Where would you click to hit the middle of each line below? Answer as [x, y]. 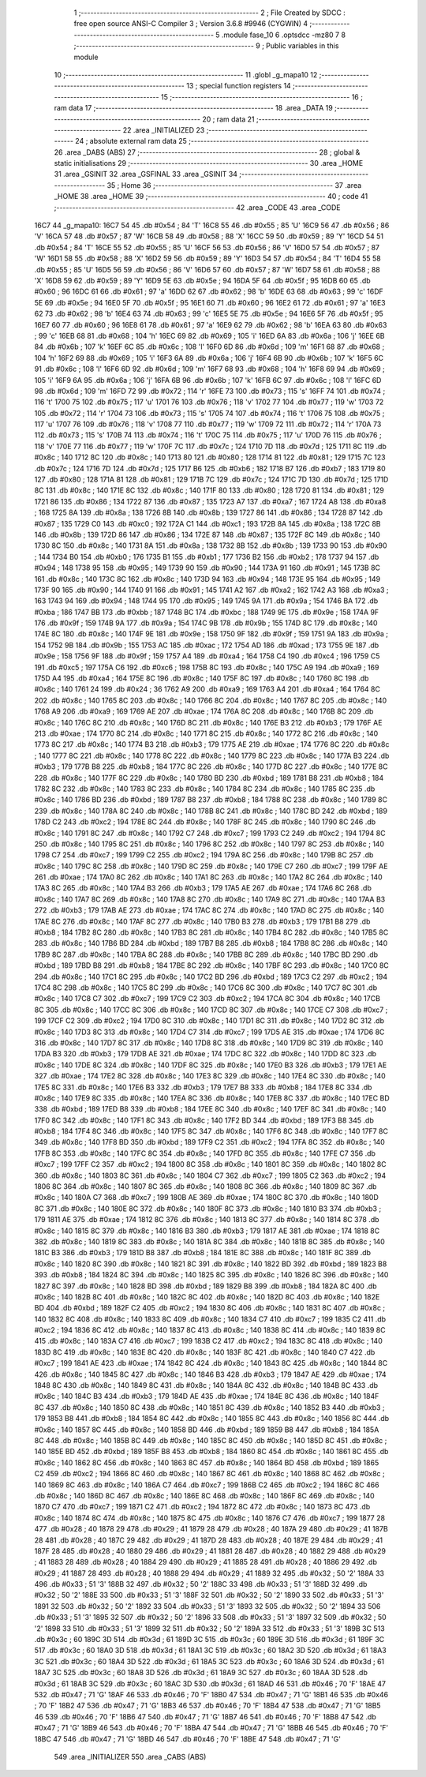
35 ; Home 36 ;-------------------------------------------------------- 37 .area [234, 185]
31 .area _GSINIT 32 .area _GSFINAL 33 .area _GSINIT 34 [146, 174]
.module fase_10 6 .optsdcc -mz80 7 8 [284, 35]
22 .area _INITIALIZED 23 [164, 129]
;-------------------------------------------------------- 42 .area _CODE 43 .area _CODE [197, 207]
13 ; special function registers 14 [238, 86]
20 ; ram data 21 [229, 119]
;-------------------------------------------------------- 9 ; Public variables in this [206, 46]
